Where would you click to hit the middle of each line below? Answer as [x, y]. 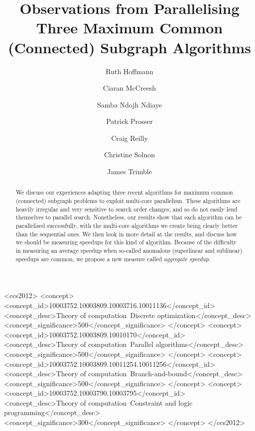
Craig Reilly [129, 138]
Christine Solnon [129, 155]
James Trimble [129, 171]
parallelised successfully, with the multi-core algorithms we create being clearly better [127, 226]
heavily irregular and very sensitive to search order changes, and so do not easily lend [127, 209]
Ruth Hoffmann [129, 71]
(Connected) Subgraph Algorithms [129, 47]
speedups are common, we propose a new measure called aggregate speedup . [113, 259]
